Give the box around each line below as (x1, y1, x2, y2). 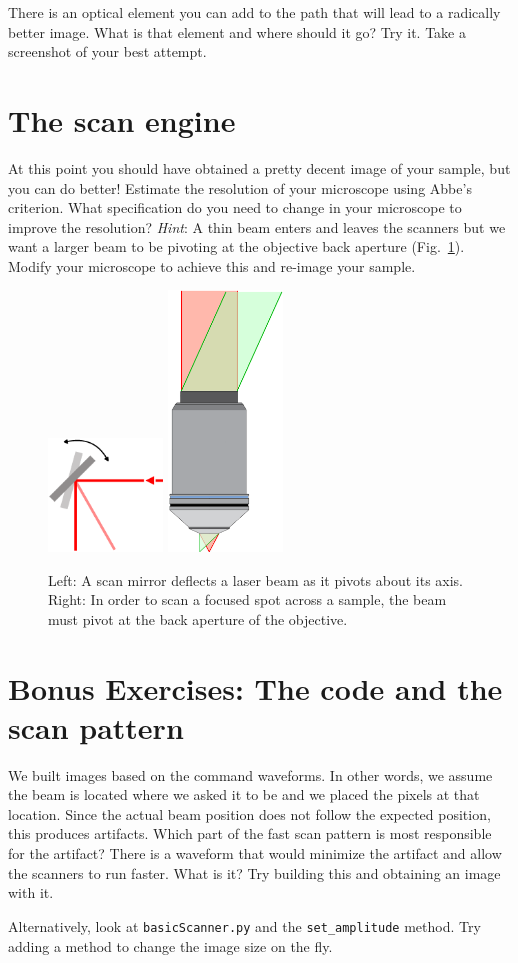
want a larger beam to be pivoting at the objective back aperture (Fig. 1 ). (8, 236, 465, 257)
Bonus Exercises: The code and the (8, 667, 503, 708)
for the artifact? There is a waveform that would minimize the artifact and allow (8, 843, 502, 864)
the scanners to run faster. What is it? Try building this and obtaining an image (8, 862, 501, 883)
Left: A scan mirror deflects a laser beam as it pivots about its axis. (48, 569, 464, 590)
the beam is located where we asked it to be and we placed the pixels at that (8, 784, 480, 805)
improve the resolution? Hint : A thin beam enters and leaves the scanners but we (8, 216, 506, 237)
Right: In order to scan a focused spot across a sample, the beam (48, 589, 447, 610)
